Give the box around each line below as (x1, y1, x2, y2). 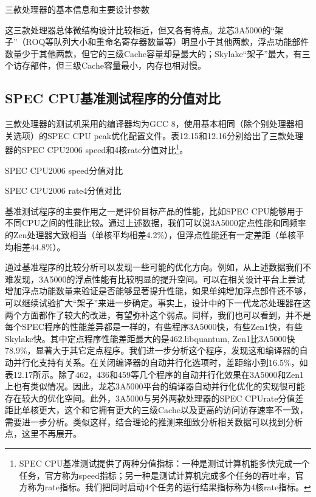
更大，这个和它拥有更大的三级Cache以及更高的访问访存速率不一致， (38, 403, 308, 416)
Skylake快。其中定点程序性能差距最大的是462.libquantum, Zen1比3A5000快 (5, 332, 295, 344)
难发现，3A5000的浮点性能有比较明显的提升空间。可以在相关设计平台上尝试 (5, 272, 305, 285)
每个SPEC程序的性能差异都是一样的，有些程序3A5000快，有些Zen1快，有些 (5, 320, 303, 333)
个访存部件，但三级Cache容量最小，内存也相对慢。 (5, 59, 206, 72)
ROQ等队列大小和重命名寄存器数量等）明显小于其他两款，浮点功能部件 (26, 35, 309, 48)
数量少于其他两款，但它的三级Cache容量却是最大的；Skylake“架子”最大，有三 (5, 47, 311, 60)
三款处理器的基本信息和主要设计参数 (5, 3, 149, 15)
